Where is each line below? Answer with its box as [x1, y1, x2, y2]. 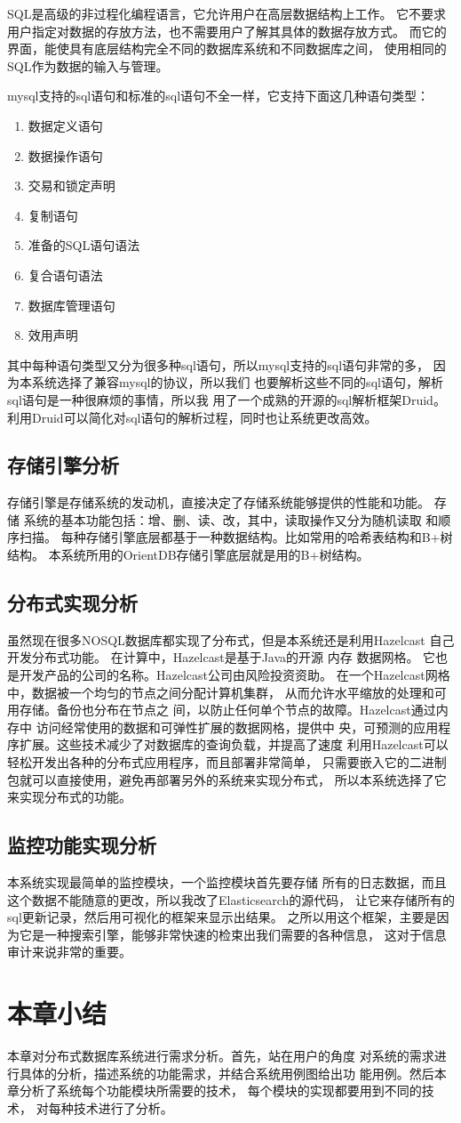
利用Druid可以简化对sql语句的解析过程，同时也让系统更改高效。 [7, 408, 378, 426]
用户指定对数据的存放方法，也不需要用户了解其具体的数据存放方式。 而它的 [7, 21, 447, 40]
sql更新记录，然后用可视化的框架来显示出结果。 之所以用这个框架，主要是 [7, 908, 437, 926]
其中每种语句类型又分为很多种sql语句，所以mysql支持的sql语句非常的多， [7, 355, 430, 374]
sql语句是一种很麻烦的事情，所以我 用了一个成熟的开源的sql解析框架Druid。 [7, 390, 446, 408]
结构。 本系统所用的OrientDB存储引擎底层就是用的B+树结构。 [7, 545, 370, 564]
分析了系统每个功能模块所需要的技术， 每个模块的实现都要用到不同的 [19, 1081, 422, 1100]
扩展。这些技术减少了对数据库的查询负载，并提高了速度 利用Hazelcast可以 [19, 735, 449, 754]
